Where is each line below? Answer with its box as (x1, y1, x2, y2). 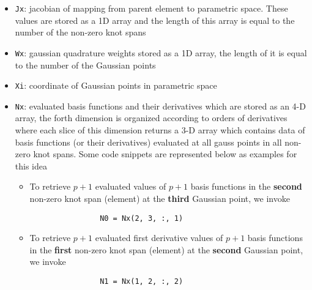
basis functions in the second (190, 180, 302, 193)
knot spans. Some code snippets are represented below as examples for (33, 147, 297, 160)
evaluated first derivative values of (95, 231, 223, 244)
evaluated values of (95, 180, 166, 193)
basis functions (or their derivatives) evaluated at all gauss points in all (15, 135, 282, 148)
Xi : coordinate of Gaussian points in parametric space (15, 79, 217, 92)
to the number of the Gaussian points (15, 58, 156, 71)
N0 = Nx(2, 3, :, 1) (100, 214, 184, 223)
